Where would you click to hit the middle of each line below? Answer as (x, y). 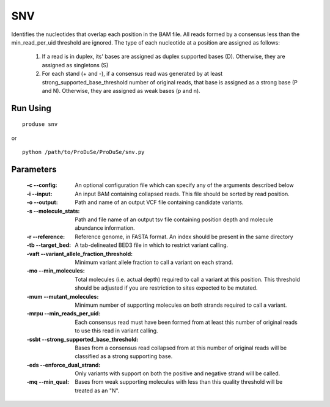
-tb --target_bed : (49, 245)
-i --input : (39, 194)
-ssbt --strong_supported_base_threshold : (82, 339)
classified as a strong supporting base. (124, 356)
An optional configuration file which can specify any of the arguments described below (184, 185)
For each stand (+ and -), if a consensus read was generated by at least (132, 74)
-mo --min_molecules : (56, 271)
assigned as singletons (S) (75, 65)
